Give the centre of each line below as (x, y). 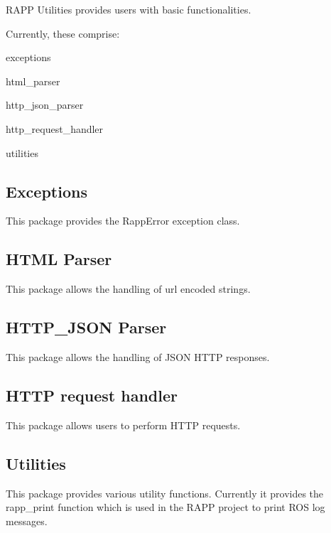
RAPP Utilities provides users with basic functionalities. (129, 9)
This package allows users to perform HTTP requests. (123, 425)
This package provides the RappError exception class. (123, 221)
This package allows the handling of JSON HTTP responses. (138, 356)
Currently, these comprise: (63, 33)
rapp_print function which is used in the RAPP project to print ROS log (165, 507)
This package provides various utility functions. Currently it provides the (165, 493)
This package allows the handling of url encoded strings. (128, 289)
